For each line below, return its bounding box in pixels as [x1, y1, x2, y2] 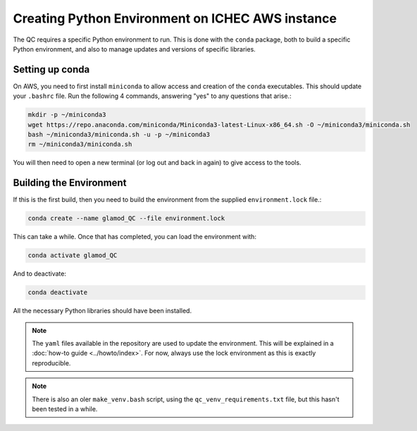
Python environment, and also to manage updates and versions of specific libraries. [13, 44, 256, 53]
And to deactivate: [13, 269, 67, 278]
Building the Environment [13, 177, 127, 189]
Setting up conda [13, 63, 90, 75]
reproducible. [32, 358, 71, 367]
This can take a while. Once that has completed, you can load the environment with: [13, 233, 257, 241]
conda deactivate [27, 289, 88, 296]
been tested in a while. [32, 404, 98, 413]
